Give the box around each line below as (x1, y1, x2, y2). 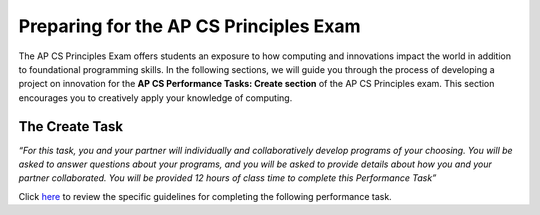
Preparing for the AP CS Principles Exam (18, 15, 361, 37)
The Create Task (18, 118, 124, 135)
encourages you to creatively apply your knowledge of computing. (18, 91, 293, 104)
